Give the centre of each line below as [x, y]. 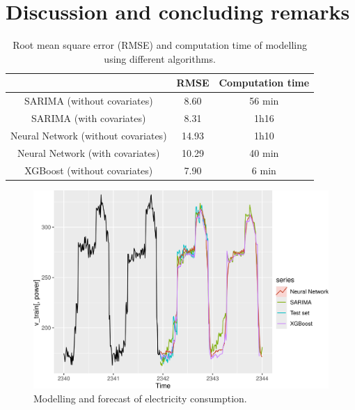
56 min [264, 101]
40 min [264, 152]
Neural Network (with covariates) [89, 152]
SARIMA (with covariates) [89, 118]
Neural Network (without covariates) [89, 135]
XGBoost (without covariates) [89, 170]
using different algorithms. [160, 58]
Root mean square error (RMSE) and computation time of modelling [160, 45]
